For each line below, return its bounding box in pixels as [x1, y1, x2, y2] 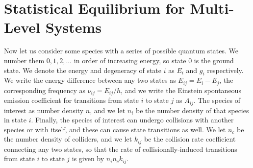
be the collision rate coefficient [144, 134, 236, 144]
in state [4, 115, 26, 125]
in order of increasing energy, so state [74, 55, 186, 65]
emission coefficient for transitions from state [4, 95, 139, 105]
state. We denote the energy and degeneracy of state [4, 65, 162, 75]
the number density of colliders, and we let [4, 134, 132, 144]
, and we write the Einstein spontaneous [121, 85, 241, 95]
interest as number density [4, 105, 84, 115]
